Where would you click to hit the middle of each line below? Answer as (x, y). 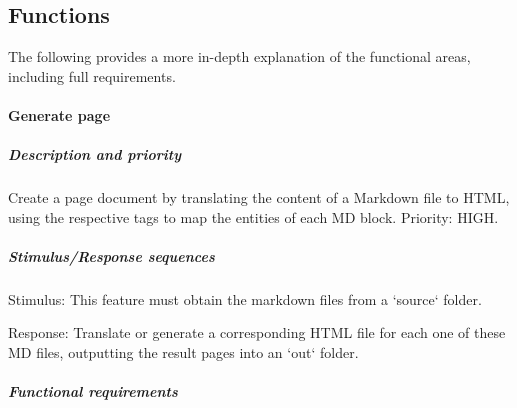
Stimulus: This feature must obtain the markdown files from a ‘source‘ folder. (245, 298)
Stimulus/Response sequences (111, 255)
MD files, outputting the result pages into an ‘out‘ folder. (183, 352)
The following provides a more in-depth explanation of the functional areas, (239, 56)
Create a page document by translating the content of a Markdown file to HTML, (259, 197)
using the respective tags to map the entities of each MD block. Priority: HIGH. (253, 216)
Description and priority (95, 154)
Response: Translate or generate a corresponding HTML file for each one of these (257, 332)
